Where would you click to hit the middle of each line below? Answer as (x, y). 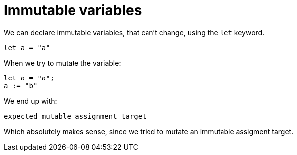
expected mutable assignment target (75, 116)
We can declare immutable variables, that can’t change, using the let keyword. (134, 32)
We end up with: (31, 101)
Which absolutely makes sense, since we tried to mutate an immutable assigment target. (149, 131)
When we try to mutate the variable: (63, 63)
